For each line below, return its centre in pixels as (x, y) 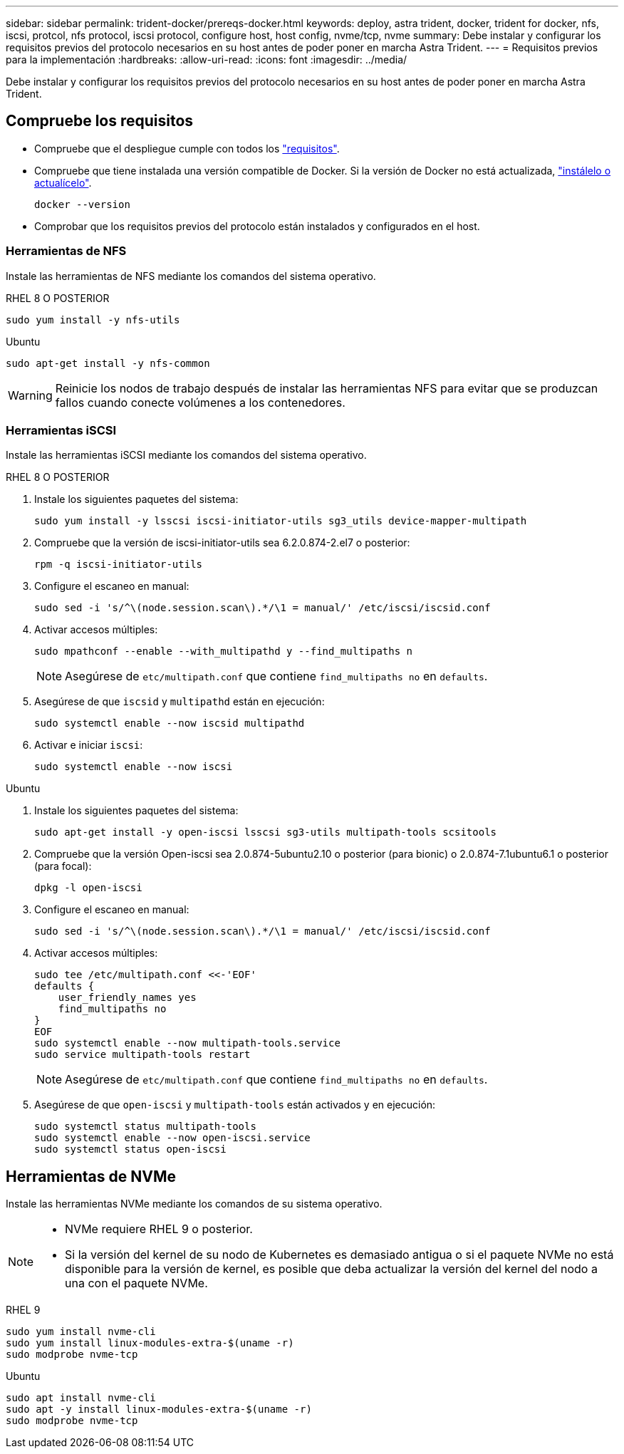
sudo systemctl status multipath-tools (145, 1127)
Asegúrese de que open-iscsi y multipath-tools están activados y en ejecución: (235, 1105)
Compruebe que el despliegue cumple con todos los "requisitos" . (187, 148)
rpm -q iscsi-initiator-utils (119, 565)
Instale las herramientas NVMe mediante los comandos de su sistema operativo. (194, 1204)
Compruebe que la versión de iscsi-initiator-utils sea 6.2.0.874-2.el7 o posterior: (222, 543)
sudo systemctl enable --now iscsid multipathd (170, 723)
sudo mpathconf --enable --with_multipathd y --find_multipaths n (224, 651)
